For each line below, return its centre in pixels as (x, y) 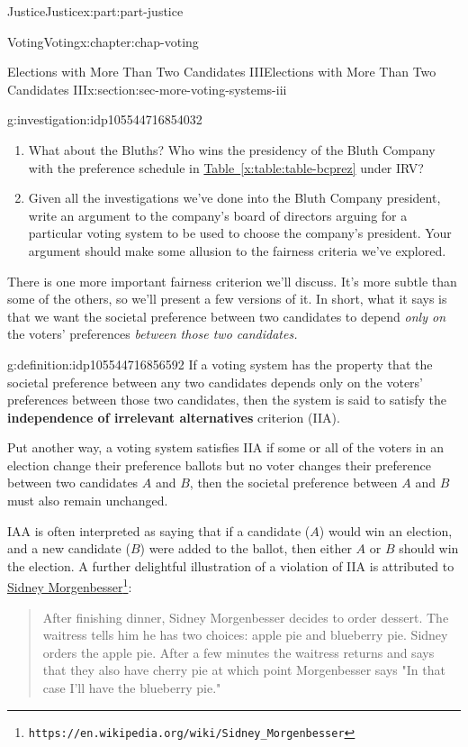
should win (429, 548)
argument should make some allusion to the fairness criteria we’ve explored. (237, 250)
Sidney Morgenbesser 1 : (70, 586)
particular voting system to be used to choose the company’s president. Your (240, 233)
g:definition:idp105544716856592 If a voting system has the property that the (220, 364)
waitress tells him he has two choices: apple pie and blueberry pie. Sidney (245, 635)
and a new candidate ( (69, 548)
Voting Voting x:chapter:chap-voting (103, 41)
